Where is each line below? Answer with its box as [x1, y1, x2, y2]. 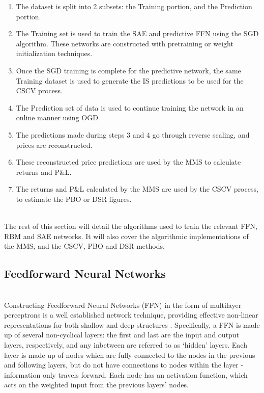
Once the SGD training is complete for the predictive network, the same [16, 65, 241, 75]
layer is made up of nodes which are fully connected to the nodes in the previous [4, 349, 255, 360]
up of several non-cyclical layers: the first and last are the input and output [4, 329, 240, 340]
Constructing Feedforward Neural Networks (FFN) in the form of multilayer [4, 299, 242, 310]
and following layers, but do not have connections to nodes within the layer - [4, 359, 244, 370]
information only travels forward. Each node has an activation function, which [4, 369, 248, 380]
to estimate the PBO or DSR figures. [16, 193, 132, 204]
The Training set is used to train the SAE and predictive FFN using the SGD [16, 28, 259, 39]
